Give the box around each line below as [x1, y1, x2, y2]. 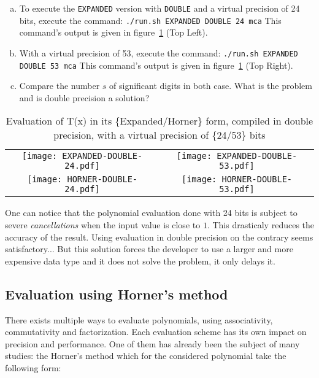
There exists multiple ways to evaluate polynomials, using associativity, [5, 313, 273, 326]
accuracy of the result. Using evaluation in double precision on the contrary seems [5, 230, 313, 243]
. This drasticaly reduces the [207, 218, 315, 231]
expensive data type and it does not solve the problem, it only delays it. [5, 254, 275, 267]
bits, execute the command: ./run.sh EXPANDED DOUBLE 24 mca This [19, 13, 282, 26]
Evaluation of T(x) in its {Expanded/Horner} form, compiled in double [6, 114, 313, 128]
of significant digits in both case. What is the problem [109, 79, 312, 92]
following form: [5, 361, 61, 374]
